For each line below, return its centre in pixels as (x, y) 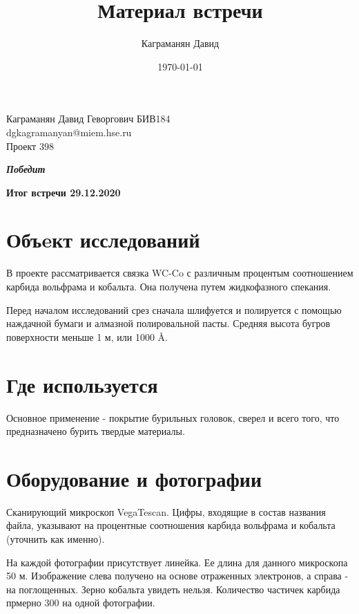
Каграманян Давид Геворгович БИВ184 (88, 119)
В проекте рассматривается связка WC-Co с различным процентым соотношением (180, 273)
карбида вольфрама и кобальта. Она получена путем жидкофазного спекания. (169, 286)
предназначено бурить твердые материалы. (96, 431)
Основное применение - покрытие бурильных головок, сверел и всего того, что (173, 417)
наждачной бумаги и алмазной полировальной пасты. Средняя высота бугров (168, 323)
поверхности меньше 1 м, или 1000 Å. (87, 336)
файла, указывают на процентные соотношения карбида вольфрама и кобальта (171, 525)
